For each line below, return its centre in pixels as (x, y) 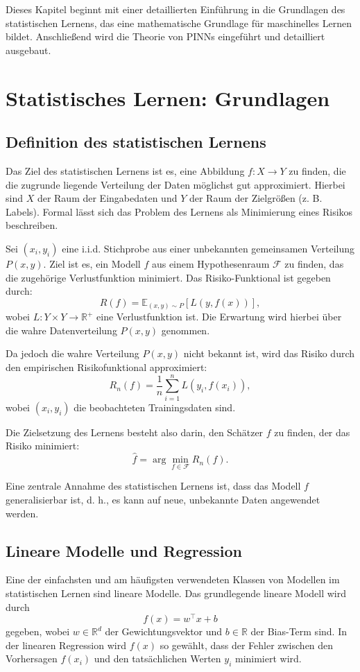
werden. (22, 513)
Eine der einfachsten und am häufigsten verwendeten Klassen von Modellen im (173, 579)
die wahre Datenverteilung (61, 330)
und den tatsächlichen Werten (157, 658)
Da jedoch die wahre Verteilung (72, 353)
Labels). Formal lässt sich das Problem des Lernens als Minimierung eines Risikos (179, 211)
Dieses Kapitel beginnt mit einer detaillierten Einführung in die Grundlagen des (175, 9)
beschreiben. (32, 225)
